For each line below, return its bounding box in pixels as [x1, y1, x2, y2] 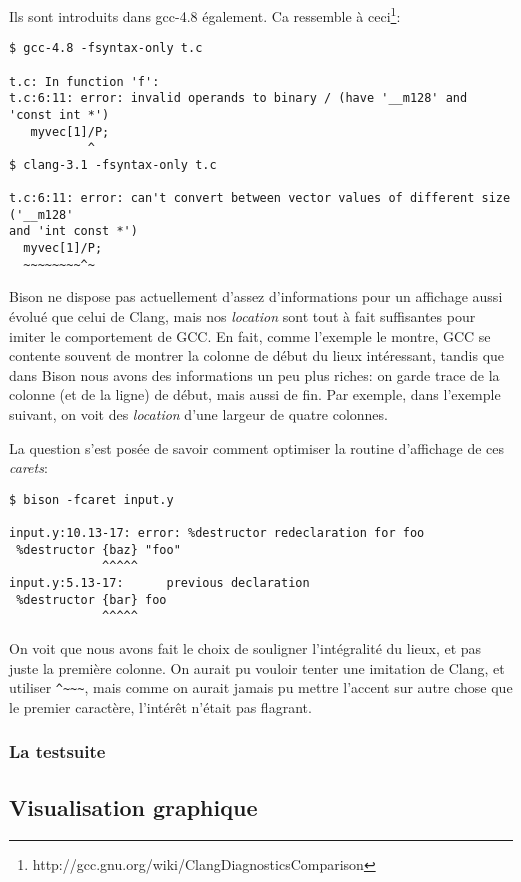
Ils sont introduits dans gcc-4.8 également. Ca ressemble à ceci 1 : [9, 3, 401, 26]
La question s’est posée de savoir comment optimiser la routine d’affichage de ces [9, 437, 505, 458]
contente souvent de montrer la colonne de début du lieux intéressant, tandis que [9, 345, 505, 366]
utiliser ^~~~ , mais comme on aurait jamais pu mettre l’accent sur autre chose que [9, 677, 513, 698]
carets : [9, 457, 48, 478]
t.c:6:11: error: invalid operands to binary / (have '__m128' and [9, 91, 468, 106]
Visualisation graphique [9, 791, 258, 822]
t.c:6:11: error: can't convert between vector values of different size [9, 191, 511, 206]
